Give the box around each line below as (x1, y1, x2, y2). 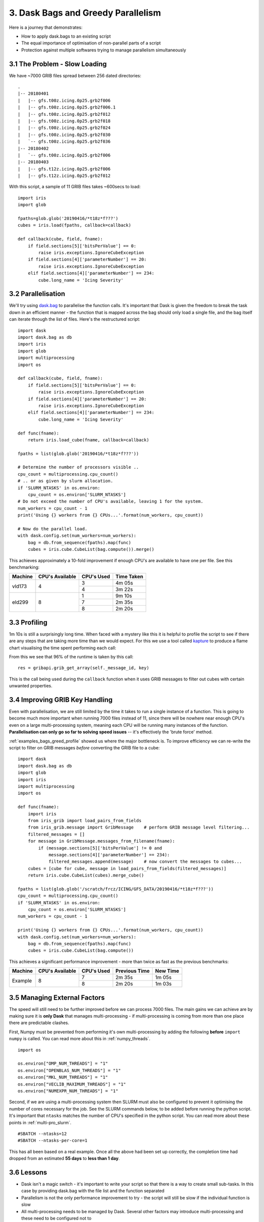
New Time (155, 968, 179, 975)
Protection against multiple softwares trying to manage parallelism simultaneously (21, 47, 186, 53)
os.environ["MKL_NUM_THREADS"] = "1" (18, 1074, 109, 1080)
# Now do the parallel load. (18, 526, 88, 531)
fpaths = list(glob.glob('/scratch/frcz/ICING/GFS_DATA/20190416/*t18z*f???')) (18, 886, 214, 892)
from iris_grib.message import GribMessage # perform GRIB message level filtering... (27, 825, 250, 830)
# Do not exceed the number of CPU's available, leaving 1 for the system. (18, 499, 203, 504)
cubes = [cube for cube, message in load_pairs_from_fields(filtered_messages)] (27, 866, 227, 871)
